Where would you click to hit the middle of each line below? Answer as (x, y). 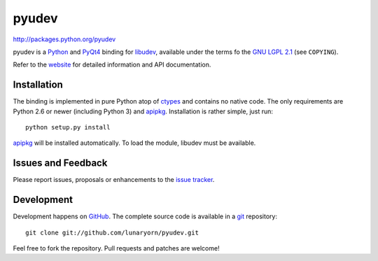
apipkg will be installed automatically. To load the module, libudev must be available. (134, 143)
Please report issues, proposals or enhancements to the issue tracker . (114, 180)
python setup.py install (68, 127)
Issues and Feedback (60, 163)
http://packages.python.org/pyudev (64, 39)
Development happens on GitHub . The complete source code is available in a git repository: (145, 216)
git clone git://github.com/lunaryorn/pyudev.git (112, 232)
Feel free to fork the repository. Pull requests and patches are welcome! (116, 248)
